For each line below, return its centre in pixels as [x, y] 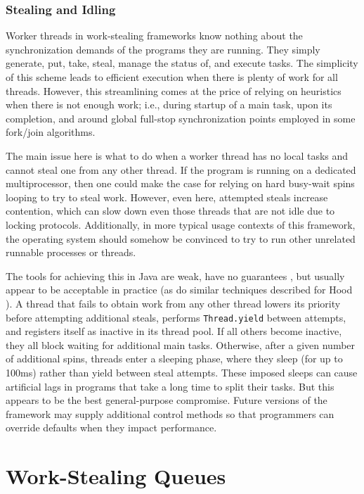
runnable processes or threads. [71, 252]
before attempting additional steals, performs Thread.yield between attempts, [176, 317]
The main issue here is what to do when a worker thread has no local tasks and [177, 155]
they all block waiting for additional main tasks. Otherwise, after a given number [181, 344]
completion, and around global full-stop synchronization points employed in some [181, 118]
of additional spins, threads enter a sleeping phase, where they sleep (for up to [174, 359]
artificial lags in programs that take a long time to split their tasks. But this [170, 386]
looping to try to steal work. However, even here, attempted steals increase [167, 197]
